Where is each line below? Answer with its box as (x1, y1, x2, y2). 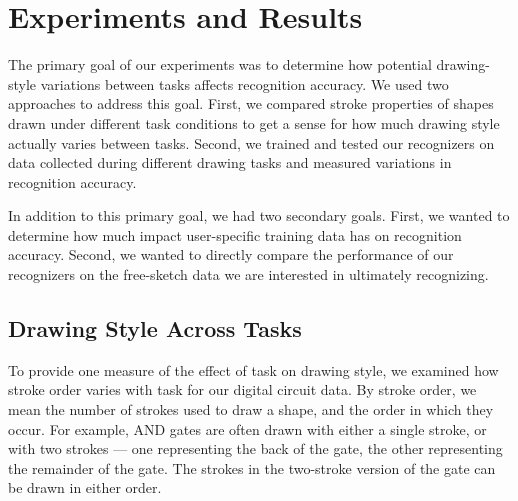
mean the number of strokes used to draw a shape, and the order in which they (8, 399, 494, 420)
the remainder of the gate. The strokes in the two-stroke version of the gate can (8, 457, 496, 478)
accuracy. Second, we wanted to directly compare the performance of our (8, 244, 454, 265)
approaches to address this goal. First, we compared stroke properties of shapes (8, 93, 494, 114)
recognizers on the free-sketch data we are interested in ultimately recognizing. (8, 264, 489, 285)
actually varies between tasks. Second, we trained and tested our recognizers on (8, 132, 495, 153)
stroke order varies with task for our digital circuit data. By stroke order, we (8, 379, 477, 400)
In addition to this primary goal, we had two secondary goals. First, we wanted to (8, 205, 510, 226)
